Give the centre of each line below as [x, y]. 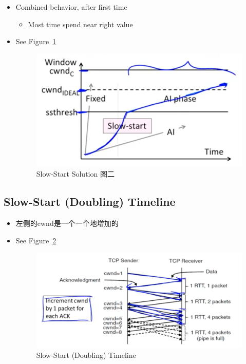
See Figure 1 [36, 41]
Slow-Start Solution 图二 [75, 174]
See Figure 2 [36, 240]
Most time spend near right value [80, 24]
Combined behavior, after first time [71, 7]
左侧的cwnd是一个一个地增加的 [67, 223]
